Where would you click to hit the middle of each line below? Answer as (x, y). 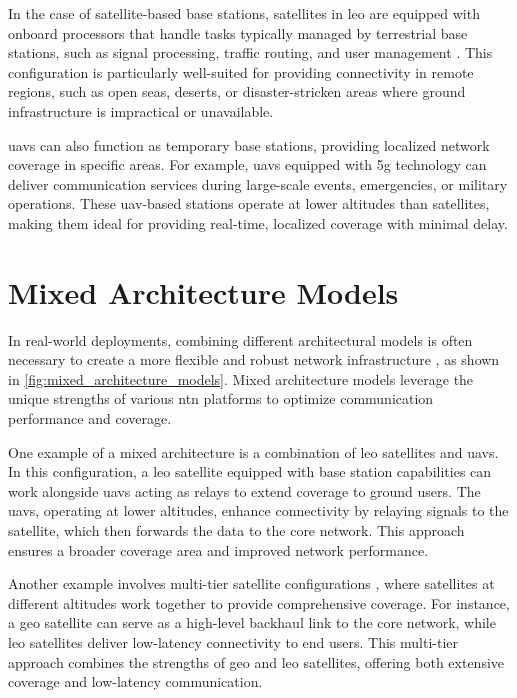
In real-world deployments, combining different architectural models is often (240, 339)
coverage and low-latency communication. (135, 681)
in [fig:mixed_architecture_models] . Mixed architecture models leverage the (241, 378)
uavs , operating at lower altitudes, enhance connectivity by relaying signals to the (258, 510)
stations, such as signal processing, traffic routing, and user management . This (250, 52)
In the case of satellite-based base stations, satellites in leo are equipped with (244, 13)
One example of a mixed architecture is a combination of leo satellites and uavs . (253, 451)
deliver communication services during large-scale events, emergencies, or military (258, 183)
